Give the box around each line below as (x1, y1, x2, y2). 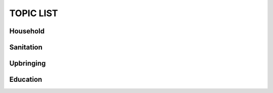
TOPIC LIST (9, 8, 58, 19)
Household (9, 27, 45, 35)
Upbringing (9, 59, 46, 68)
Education (9, 75, 42, 84)
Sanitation (9, 43, 43, 52)
